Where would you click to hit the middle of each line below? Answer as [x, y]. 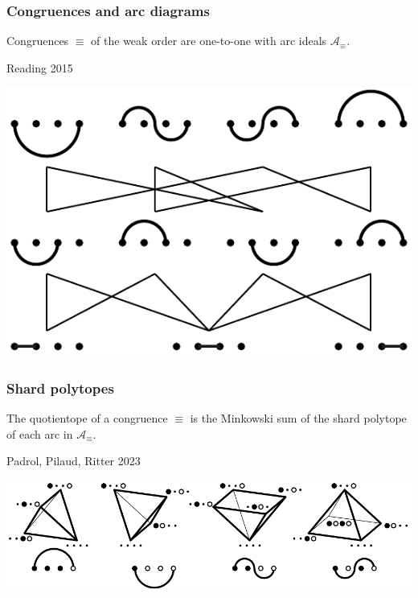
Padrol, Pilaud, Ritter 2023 [74, 461]
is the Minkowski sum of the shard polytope [298, 418]
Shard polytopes [60, 388]
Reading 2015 [40, 67]
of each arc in [40, 433]
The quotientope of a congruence [87, 418]
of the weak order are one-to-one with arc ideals [209, 41]
